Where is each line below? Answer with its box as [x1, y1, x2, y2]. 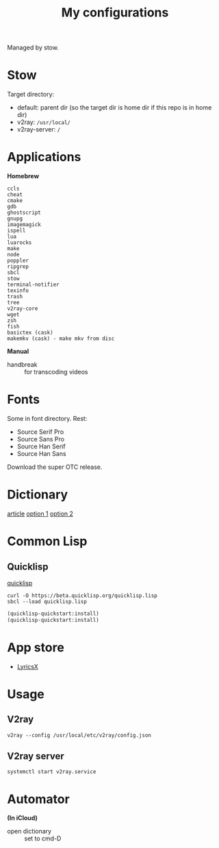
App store [7, 640, 65, 655]
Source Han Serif [16, 442, 66, 450]
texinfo [7, 287, 29, 294]
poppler [7, 257, 29, 265]
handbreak [7, 361, 38, 369]
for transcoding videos [24, 368, 88, 376]
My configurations [61, 5, 169, 21]
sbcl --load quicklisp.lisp [7, 598, 88, 605]
